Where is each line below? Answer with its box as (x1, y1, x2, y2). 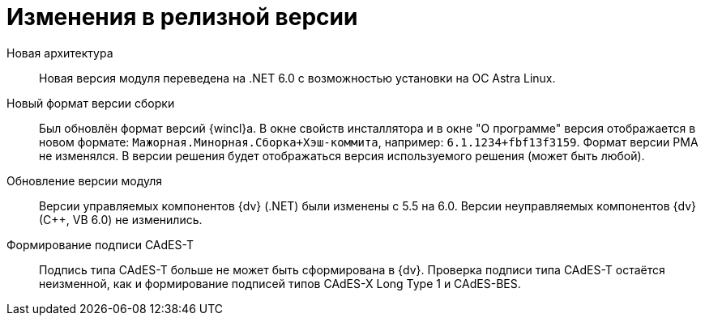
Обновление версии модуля (6, 173, 163, 188)
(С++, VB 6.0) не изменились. (39, 212, 203, 227)
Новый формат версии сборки (6, 95, 175, 110)
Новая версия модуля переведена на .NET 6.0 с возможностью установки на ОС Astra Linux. (39, 70, 556, 85)
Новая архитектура (6, 45, 113, 60)
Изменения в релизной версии (6, 3, 358, 31)
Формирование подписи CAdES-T (6, 237, 194, 252)
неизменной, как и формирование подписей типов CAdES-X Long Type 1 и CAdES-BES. (39, 276, 521, 290)
